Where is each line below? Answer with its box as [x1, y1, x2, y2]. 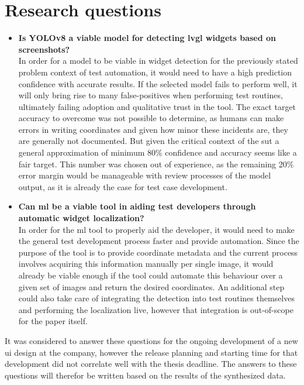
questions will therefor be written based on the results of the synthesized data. [5, 369, 286, 381]
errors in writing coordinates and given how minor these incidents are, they [18, 123, 288, 135]
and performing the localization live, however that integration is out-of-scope [18, 303, 293, 315]
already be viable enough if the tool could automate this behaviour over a [18, 269, 283, 281]
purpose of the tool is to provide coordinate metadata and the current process [18, 246, 298, 258]
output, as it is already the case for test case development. [18, 180, 227, 192]
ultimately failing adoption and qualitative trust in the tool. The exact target [18, 100, 296, 112]
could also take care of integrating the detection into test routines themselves [18, 292, 295, 304]
